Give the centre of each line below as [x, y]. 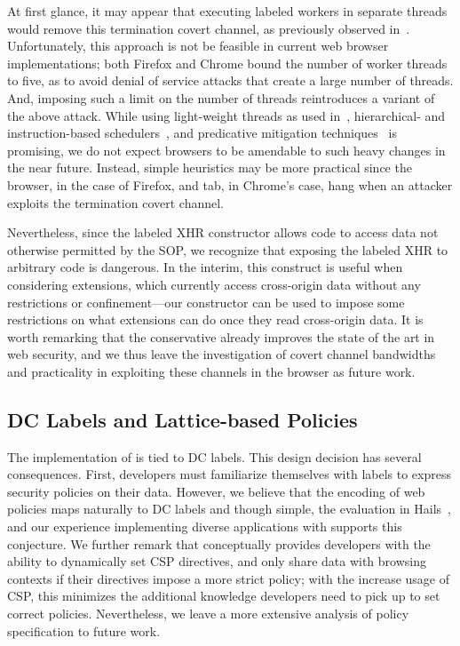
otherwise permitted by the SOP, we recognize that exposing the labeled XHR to [228, 249]
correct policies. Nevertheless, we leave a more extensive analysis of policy [208, 614]
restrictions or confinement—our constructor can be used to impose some [206, 302]
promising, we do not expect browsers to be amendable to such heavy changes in [226, 150]
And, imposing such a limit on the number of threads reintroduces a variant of [221, 97]
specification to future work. [84, 630]
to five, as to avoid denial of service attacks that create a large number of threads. [230, 80]
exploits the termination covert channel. [115, 202]
